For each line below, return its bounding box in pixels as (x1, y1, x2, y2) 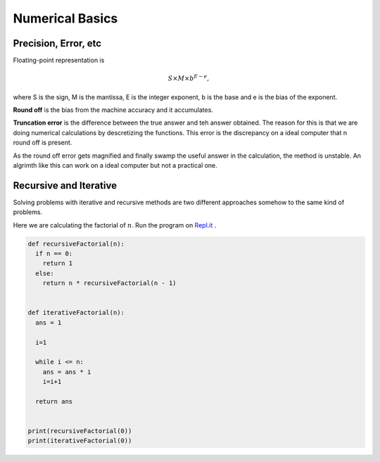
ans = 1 (35, 318, 62, 327)
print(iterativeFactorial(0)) (27, 437, 132, 445)
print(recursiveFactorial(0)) (27, 427, 132, 435)
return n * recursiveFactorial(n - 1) (42, 279, 177, 287)
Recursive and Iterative (13, 180, 118, 192)
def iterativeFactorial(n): (27, 308, 125, 317)
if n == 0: (35, 250, 73, 258)
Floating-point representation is (13, 56, 105, 65)
